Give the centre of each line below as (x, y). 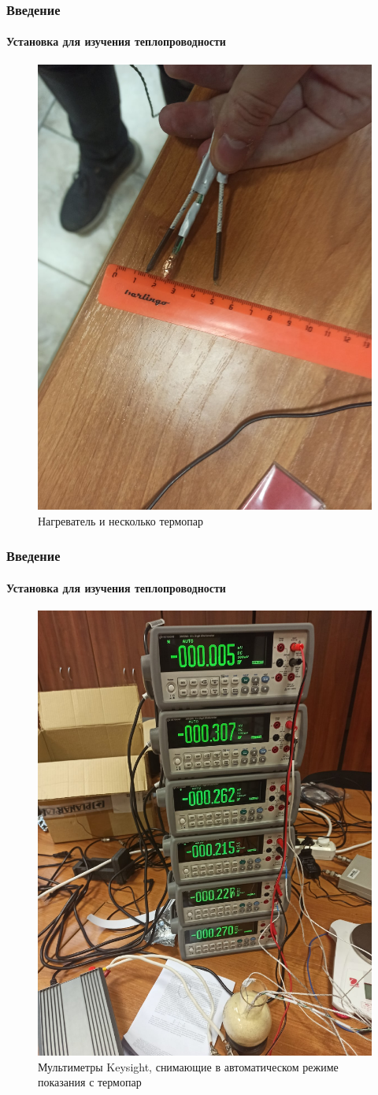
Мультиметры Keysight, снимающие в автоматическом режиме (188, 1066)
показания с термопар (90, 1082)
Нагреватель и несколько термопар (121, 520)
